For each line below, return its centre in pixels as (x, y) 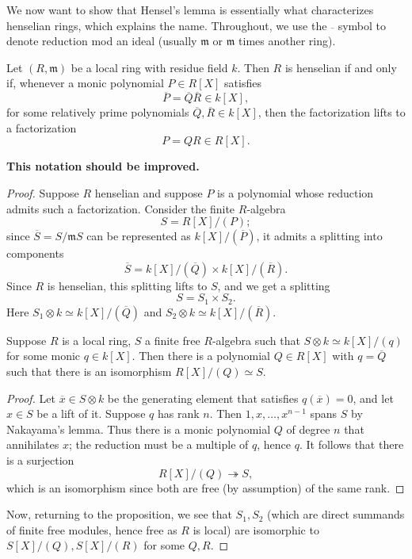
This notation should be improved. (103, 166)
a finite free (172, 340)
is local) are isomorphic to (256, 529)
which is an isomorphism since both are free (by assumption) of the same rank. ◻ (206, 487)
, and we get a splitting (274, 285)
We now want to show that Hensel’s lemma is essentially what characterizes (190, 10)
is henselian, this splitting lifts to (127, 285)
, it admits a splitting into (319, 236)
